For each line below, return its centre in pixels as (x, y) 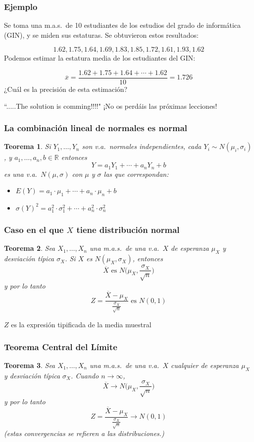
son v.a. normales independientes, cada (142, 146)
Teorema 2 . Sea (30, 248)
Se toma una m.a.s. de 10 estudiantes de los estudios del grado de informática (123, 25)
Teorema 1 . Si (27, 146)
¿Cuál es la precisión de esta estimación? (66, 89)
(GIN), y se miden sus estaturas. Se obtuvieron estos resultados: (101, 35)
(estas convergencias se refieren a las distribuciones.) (84, 433)
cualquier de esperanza (205, 365)
